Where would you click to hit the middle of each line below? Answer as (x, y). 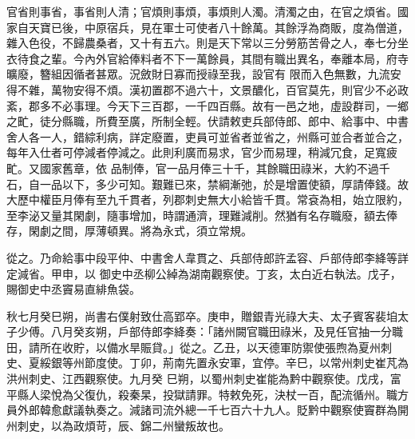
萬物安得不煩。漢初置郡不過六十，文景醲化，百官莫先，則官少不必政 (229, 89)
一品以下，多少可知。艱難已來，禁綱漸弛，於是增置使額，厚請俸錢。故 (224, 184)
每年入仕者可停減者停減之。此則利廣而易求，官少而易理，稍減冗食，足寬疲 (202, 152)
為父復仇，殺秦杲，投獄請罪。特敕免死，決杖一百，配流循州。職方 (235, 394)
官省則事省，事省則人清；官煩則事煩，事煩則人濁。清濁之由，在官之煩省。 (202, 11)
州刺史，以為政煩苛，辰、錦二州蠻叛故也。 (118, 425)
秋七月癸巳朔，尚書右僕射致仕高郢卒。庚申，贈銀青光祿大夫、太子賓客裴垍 (202, 315)
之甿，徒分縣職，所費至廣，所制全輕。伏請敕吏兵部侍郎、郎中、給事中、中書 (207, 121)
